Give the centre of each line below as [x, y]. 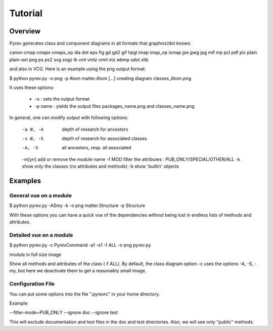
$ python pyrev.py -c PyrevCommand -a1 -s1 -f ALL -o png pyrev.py [80, 245]
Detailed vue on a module [41, 235]
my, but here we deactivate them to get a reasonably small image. [78, 271]
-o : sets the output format [62, 99]
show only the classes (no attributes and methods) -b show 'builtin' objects [101, 167]
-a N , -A [33, 129]
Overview [25, 31]
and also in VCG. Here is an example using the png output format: [78, 69]
